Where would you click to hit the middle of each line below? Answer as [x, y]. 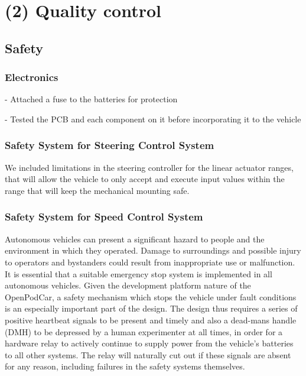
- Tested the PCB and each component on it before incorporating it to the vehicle [153, 119]
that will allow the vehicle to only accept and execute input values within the [145, 179]
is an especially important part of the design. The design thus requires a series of [151, 308]
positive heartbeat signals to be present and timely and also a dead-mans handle [151, 320]
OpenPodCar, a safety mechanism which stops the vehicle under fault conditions [151, 296]
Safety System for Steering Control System [110, 145]
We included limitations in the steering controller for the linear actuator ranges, [149, 167]
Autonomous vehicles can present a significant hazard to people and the [135, 239]
